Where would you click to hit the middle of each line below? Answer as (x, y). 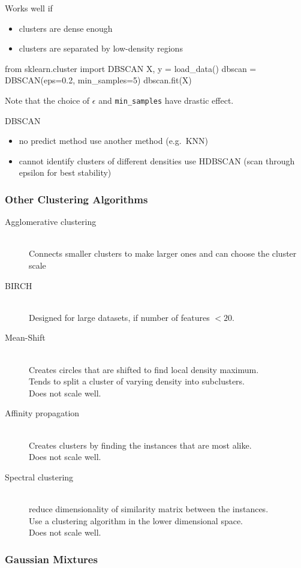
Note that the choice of (47, 100)
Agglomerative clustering (51, 222)
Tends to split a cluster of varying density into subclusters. (137, 381)
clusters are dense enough (66, 28)
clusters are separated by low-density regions (101, 48)
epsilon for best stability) (65, 172)
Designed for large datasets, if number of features (119, 317)
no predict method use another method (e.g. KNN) (113, 141)
